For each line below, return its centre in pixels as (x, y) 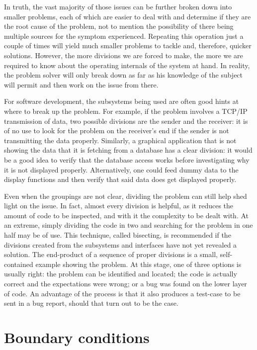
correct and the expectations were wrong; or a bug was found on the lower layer (126, 284)
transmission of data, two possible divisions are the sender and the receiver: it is (126, 121)
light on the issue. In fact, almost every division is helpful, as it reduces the (119, 206)
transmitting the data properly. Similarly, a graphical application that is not (120, 140)
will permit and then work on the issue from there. (81, 84)
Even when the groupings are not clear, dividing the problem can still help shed (126, 196)
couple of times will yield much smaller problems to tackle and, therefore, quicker (128, 45)
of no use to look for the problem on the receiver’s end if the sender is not (117, 131)
